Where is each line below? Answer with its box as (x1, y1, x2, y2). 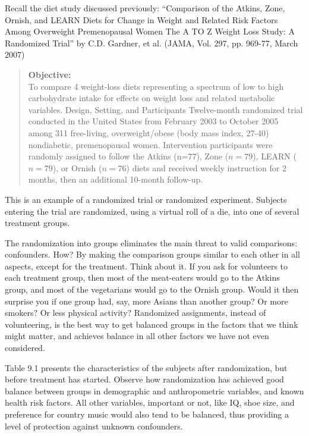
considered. (5, 341, 45, 354)
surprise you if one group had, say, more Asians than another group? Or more (5, 294, 288, 307)
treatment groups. (5, 217, 70, 229)
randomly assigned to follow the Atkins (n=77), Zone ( (28, 150, 229, 162)
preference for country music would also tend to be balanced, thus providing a (5, 408, 289, 420)
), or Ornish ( (52, 161, 102, 174)
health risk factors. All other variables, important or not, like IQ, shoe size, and (5, 396, 295, 409)
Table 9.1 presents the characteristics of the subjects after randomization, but (5, 361, 288, 374)
